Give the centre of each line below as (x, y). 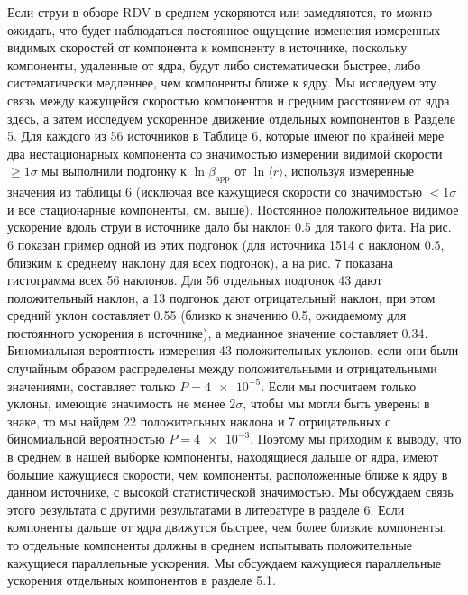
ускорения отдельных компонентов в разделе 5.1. (142, 580)
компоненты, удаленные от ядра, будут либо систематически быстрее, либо (214, 64)
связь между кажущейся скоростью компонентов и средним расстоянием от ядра (229, 100)
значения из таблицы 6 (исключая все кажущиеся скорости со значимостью (215, 192)
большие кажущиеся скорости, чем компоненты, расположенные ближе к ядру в (228, 474)
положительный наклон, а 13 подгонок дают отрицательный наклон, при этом (221, 297)
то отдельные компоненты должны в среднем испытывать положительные (210, 545)
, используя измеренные (349, 171)
